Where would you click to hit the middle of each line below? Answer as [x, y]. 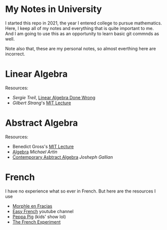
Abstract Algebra [42, 123]
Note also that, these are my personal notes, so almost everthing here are [81, 48]
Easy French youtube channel [43, 211]
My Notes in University [54, 9]
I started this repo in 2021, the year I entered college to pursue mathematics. [83, 23]
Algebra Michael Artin [35, 152]
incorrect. [15, 54]
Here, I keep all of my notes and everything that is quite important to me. [80, 28]
